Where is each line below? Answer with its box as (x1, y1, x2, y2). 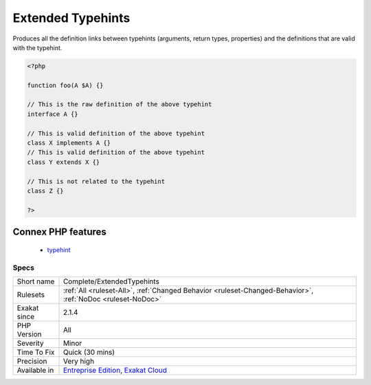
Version (16, 329, 42, 339)
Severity (16, 338, 44, 348)
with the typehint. (12, 43, 63, 51)
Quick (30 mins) (63, 347, 115, 357)
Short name (16, 277, 55, 286)
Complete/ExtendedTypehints (63, 277, 159, 286)
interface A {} (27, 110, 78, 118)
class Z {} (27, 187, 64, 195)
